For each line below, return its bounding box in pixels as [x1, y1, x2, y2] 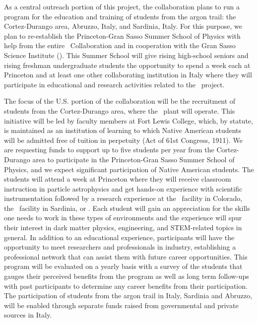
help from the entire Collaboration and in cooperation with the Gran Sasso [4, 40, 236, 51]
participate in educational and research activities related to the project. [4, 79, 225, 89]
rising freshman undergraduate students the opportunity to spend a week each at [4, 60, 251, 70]
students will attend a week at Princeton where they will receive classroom [4, 174, 231, 184]
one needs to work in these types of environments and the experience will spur [4, 212, 242, 223]
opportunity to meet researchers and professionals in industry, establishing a [4, 242, 236, 252]
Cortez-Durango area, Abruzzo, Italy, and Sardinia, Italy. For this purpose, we [4, 21, 242, 31]
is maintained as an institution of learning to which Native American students [4, 125, 242, 135]
